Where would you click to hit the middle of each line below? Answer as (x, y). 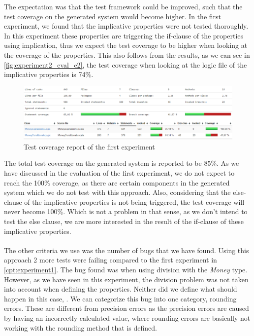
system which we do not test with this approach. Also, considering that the (117, 192)
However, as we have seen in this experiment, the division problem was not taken (126, 279)
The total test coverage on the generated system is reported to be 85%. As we (122, 163)
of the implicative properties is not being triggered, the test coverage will (134, 202)
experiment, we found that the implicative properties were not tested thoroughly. (126, 26)
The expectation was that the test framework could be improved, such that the (123, 6)
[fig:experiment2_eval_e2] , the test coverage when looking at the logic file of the (126, 64)
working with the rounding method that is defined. (80, 327)
